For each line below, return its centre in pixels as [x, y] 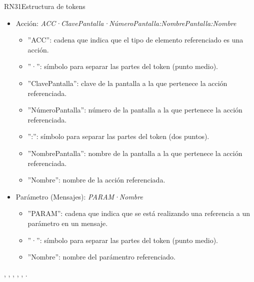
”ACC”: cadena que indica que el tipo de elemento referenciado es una [135, 40]
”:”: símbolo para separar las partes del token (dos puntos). [118, 136]
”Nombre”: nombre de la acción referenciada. [96, 180]
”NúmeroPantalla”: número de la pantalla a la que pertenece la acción [135, 110]
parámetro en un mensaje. [68, 223]
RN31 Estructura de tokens [45, 6]
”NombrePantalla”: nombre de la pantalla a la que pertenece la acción [135, 153]
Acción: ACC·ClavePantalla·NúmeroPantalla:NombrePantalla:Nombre [126, 23]
